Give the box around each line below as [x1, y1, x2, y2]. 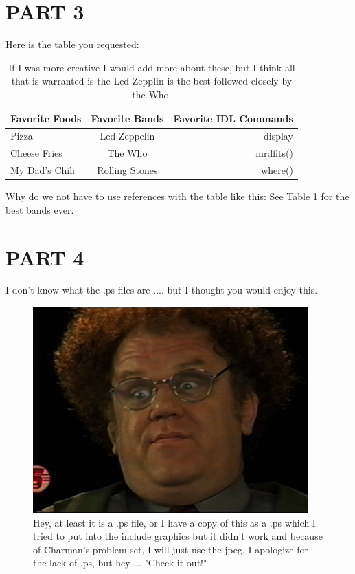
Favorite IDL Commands [173, 111, 293, 125]
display [263, 129, 293, 143]
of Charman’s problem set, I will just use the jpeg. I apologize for [33, 542, 308, 556]
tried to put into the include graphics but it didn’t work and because [33, 529, 323, 543]
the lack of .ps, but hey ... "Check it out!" [33, 555, 207, 570]
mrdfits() [255, 146, 293, 160]
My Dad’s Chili [10, 163, 76, 177]
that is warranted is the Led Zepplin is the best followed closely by [11, 74, 293, 88]
